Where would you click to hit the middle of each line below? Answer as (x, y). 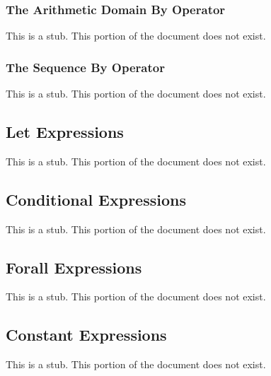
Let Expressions (65, 132)
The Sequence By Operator (85, 67)
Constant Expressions (86, 335)
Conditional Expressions (96, 199)
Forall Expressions (74, 267)
